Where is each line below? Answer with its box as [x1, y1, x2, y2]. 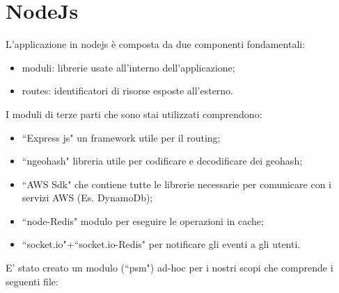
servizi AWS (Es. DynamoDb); [22, 190, 153, 205]
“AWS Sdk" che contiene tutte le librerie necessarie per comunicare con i [22, 176, 332, 191]
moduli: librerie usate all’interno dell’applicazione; [22, 60, 235, 74]
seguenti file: [6, 274, 58, 288]
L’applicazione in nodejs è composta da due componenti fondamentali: [6, 37, 306, 51]
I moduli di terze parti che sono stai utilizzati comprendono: [6, 106, 262, 121]
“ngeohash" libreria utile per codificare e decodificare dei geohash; [22, 153, 303, 168]
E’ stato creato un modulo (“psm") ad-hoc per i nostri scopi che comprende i [6, 260, 333, 275]
